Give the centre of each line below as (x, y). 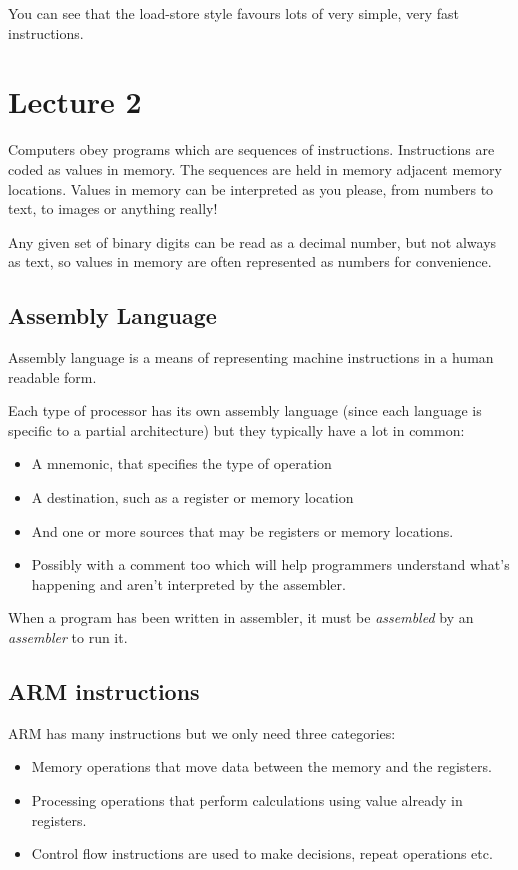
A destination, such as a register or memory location (192, 497)
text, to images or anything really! (113, 208)
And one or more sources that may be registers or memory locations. (242, 530)
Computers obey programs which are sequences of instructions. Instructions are (251, 149)
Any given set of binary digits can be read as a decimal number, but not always (252, 241)
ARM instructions (104, 691)
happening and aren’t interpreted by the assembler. (188, 583)
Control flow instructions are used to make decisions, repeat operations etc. (262, 853)
